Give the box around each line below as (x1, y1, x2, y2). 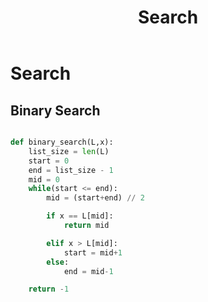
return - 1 (28, 284, 70, 295)
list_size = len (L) (28, 146, 110, 156)
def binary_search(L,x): (10, 137, 114, 147)
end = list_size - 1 (28, 165, 114, 175)
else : (46, 257, 70, 267)
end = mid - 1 (63, 266, 114, 276)
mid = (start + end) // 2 (46, 193, 145, 203)
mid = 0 (28, 174, 60, 185)
